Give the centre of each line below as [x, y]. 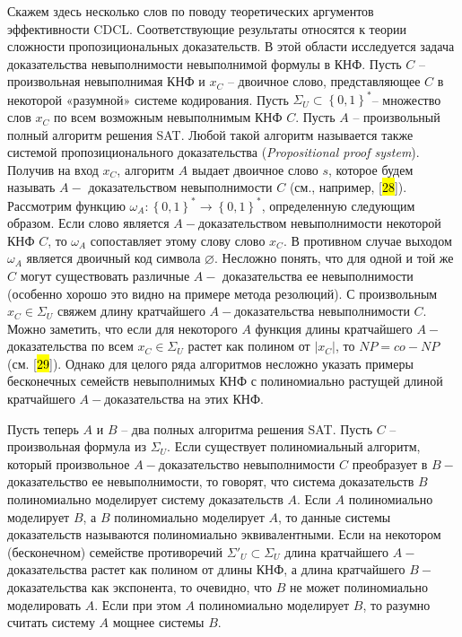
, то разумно [397, 604]
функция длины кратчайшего [334, 328]
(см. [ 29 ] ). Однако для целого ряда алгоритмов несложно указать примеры [210, 363]
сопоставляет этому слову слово [178, 240]
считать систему [51, 622]
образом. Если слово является [88, 223]
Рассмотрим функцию [66, 205]
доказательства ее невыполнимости [318, 275]
